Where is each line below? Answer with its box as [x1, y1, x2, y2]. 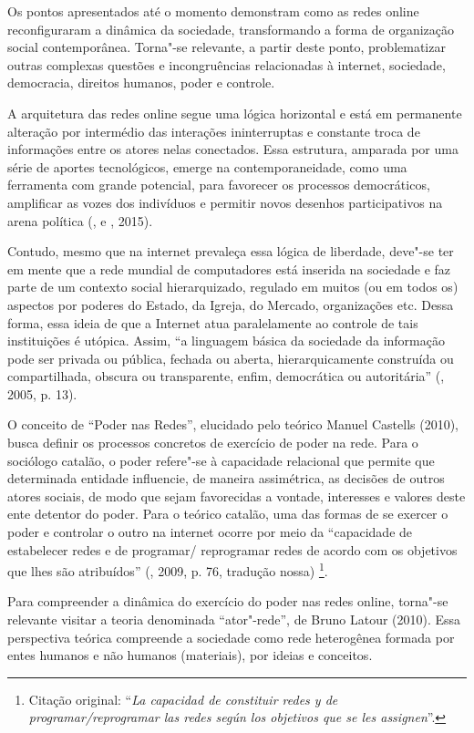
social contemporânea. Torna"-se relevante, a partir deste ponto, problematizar [7, 37, 446, 57]
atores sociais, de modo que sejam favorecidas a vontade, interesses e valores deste [7, 486, 466, 505]
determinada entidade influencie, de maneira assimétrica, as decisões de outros [7, 469, 445, 488]
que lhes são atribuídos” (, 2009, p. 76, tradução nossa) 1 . [7, 559, 328, 580]
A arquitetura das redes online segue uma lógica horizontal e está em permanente [7, 103, 462, 122]
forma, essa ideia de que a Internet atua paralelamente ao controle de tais [7, 313, 418, 332]
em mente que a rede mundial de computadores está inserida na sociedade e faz [7, 259, 451, 278]
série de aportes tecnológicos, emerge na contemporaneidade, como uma [7, 157, 407, 176]
